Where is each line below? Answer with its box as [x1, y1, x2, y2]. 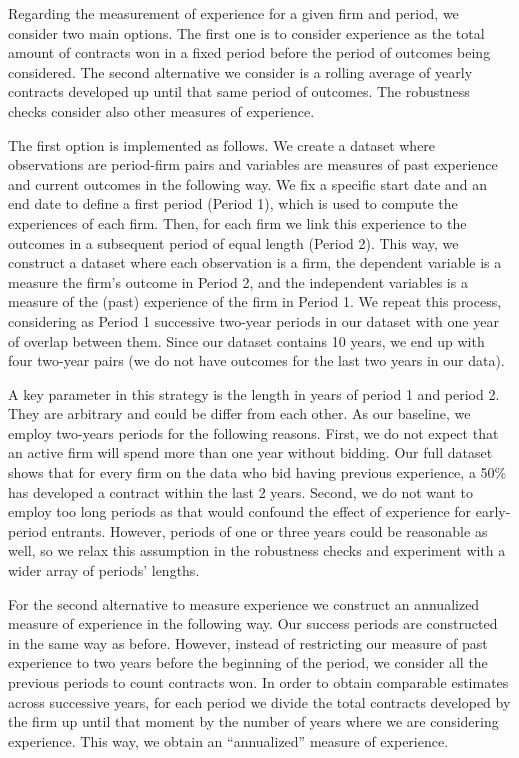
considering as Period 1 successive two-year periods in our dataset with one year [8, 310, 499, 331]
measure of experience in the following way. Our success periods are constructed [8, 613, 498, 634]
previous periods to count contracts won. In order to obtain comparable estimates [8, 672, 509, 692]
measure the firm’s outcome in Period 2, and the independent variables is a [8, 271, 468, 292]
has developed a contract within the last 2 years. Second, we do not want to [8, 481, 473, 502]
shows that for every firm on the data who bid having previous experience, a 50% [8, 462, 507, 483]
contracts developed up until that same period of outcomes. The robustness [8, 81, 470, 102]
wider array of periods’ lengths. [8, 560, 200, 581]
